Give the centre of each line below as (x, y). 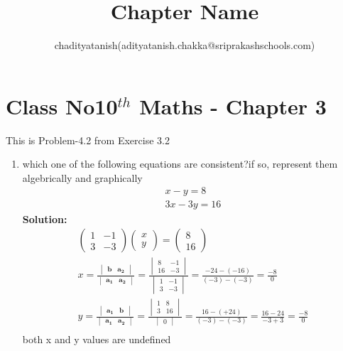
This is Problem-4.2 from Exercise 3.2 (88, 140)
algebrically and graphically (82, 177)
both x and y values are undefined (97, 339)
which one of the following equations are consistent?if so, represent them (180, 164)
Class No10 (62, 106)
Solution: (45, 218)
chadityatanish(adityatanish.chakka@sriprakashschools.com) (185, 45)
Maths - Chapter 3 (233, 106)
